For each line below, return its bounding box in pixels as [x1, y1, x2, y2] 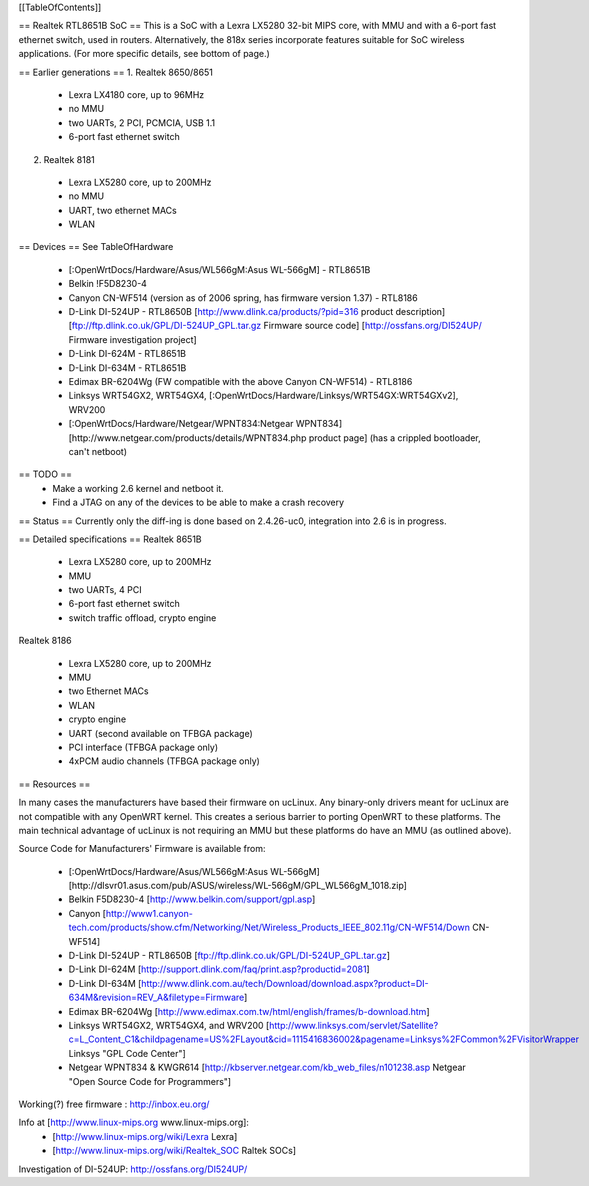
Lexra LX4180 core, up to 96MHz [68, 88, 205, 100]
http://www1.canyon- [105, 907, 194, 919]
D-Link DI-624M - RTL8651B [68, 348, 187, 360]
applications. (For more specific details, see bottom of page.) [18, 48, 270, 60]
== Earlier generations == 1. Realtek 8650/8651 [18, 66, 214, 78]
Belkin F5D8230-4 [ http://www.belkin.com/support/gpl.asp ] [68, 893, 316, 905]
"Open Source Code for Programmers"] [68, 1075, 232, 1087]
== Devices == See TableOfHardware [18, 241, 174, 253]
